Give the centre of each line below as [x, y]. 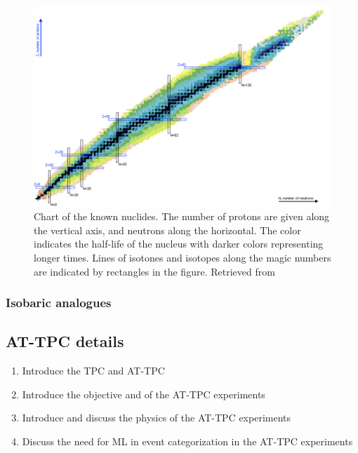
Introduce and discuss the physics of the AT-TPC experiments [157, 418]
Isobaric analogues [59, 303]
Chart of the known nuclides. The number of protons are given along [182, 216]
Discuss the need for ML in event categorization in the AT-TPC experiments [187, 441]
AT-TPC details [65, 341]
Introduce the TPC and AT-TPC [93, 371]
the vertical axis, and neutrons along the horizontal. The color [167, 230]
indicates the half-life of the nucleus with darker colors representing [179, 244]
